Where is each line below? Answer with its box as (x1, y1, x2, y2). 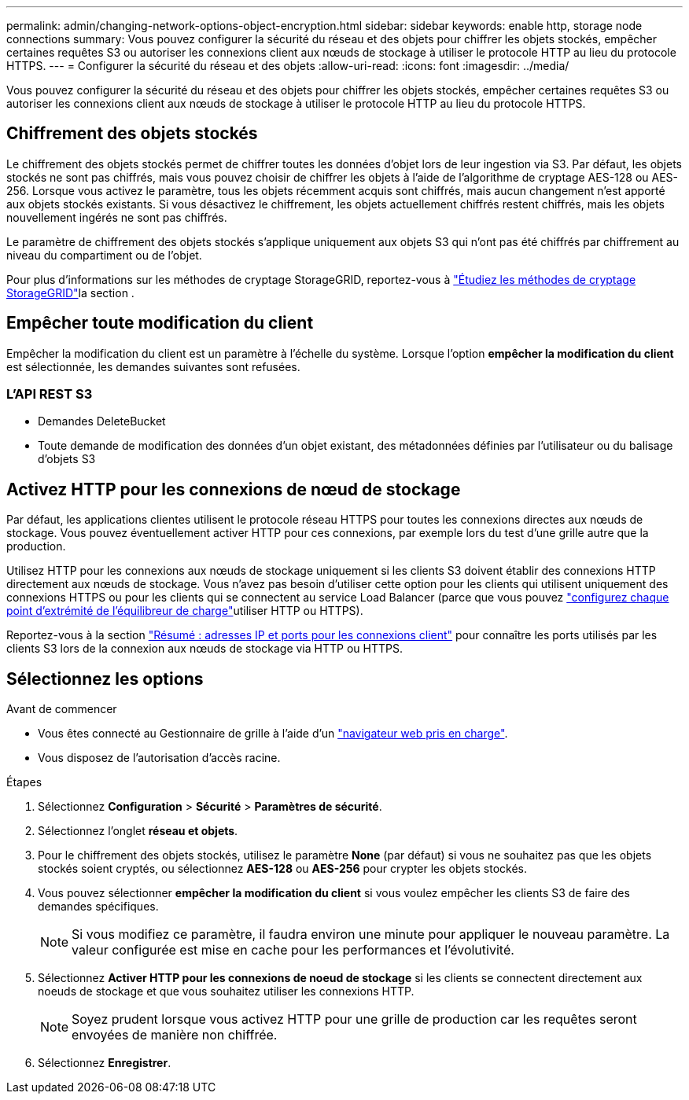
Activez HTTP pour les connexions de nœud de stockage (6, 479, 461, 499)
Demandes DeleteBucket (38, 414, 166, 429)
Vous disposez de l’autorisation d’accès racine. (38, 751, 281, 765)
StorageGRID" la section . (6, 285, 134, 300)
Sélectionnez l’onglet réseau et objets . (38, 824, 238, 838)
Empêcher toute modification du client (6, 313, 314, 333)
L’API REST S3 (6, 386, 93, 403)
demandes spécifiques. (38, 899, 159, 914)
